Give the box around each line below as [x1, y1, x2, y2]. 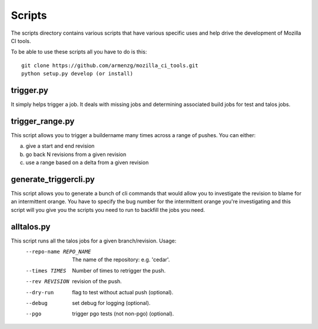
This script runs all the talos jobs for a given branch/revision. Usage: [11, 237, 177, 244]
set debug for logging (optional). [72, 300, 151, 307]
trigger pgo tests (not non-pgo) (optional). [72, 310, 174, 317]
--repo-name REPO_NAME [25, 248, 91, 255]
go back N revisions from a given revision [25, 151, 127, 158]
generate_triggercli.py [11, 174, 95, 184]
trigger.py [11, 85, 48, 95]
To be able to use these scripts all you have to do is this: [11, 48, 147, 55]
